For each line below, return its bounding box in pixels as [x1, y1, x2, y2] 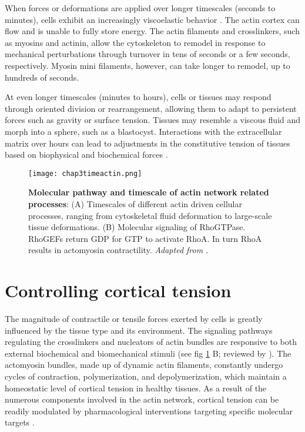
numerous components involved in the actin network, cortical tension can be [5, 393, 279, 406]
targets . [5, 416, 35, 428]
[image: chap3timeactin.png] [28, 169, 142, 178]
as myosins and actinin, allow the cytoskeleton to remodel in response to [5, 36, 266, 48]
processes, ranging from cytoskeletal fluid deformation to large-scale [28, 209, 272, 221]
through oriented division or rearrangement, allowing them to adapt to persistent [5, 102, 297, 114]
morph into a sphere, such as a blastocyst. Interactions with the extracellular [5, 125, 282, 137]
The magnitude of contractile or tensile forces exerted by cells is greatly [5, 313, 263, 325]
